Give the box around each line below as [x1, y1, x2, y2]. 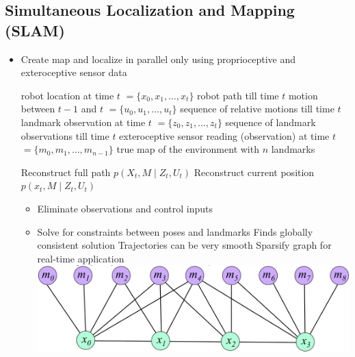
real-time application [37, 251, 124, 265]
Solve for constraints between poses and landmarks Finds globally [37, 224, 313, 238]
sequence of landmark [225, 114, 316, 129]
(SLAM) [5, 19, 65, 40]
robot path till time [197, 88, 279, 102]
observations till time [21, 128, 109, 143]
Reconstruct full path [21, 164, 111, 179]
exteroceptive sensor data [21, 65, 127, 79]
